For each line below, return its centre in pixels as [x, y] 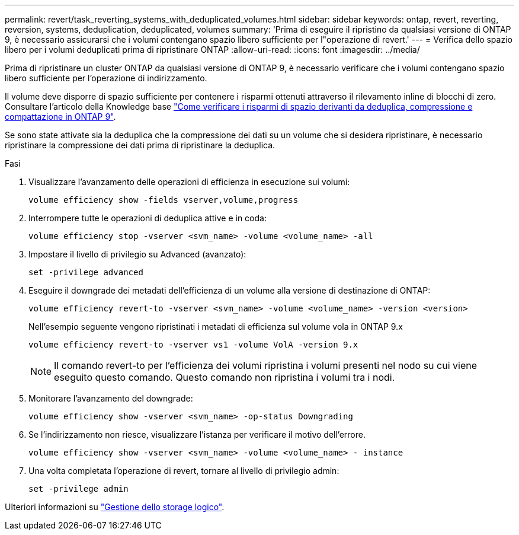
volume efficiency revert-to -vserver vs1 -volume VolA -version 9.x [193, 345]
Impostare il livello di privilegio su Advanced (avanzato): [137, 254]
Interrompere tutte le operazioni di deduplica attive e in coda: [148, 218]
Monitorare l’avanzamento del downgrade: [111, 398]
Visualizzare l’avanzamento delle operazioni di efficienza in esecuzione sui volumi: [189, 182]
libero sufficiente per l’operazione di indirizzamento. [106, 78]
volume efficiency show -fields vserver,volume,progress [164, 200]
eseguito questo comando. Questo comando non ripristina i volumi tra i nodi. [225, 377]
